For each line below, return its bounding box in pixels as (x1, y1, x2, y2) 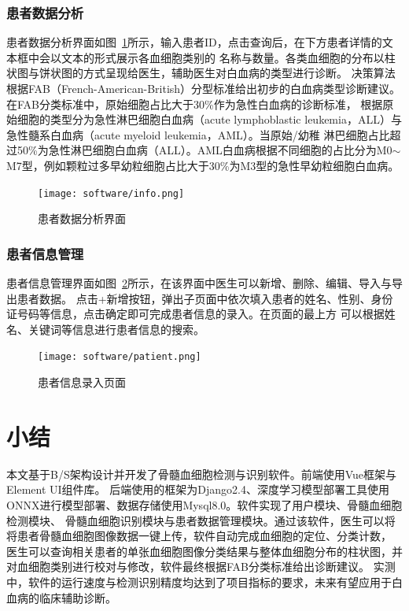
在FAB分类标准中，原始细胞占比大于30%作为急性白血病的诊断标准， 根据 (6, 95, 383, 112)
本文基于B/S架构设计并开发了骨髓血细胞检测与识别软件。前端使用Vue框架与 (6, 465, 397, 482)
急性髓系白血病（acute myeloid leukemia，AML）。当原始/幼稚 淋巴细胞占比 (6, 126, 390, 143)
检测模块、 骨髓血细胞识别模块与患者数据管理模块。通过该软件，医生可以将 (6, 512, 396, 528)
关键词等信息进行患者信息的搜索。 (28, 320, 204, 337)
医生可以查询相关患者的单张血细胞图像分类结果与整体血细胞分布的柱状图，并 (6, 542, 403, 559)
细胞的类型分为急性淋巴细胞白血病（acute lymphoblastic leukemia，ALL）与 (17, 111, 402, 128)
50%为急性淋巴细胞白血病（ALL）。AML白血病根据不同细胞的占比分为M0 (17, 142, 392, 158)
